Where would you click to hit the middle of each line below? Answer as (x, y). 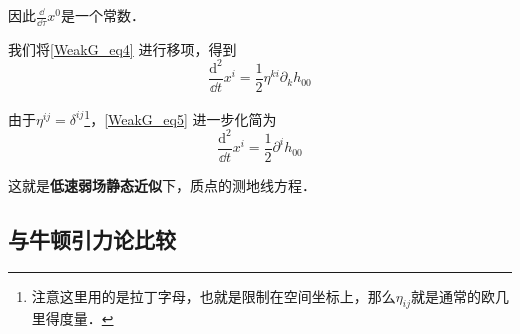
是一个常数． (102, 15)
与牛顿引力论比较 (92, 238)
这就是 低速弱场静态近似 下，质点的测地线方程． (162, 184)
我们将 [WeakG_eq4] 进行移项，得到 (122, 48)
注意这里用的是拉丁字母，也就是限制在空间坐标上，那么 (213, 295)
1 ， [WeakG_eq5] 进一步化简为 (180, 117)
